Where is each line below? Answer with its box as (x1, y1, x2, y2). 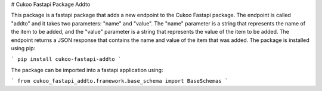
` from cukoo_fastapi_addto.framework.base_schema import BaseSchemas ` (11, 77, 228, 84)
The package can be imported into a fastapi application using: (11, 66, 163, 73)
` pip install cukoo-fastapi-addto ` (11, 56, 122, 63)
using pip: (11, 44, 36, 51)
